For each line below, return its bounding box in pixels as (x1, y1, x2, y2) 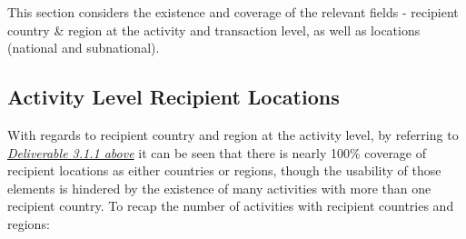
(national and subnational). (7, 38, 160, 57)
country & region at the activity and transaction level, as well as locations (7, 20, 421, 39)
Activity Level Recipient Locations (7, 83, 340, 111)
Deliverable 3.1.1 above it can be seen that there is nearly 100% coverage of (7, 143, 427, 162)
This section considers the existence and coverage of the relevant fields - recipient (7, 3, 459, 21)
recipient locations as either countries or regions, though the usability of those (7, 161, 441, 180)
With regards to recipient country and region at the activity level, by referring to (7, 124, 459, 144)
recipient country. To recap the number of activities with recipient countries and (7, 196, 454, 215)
